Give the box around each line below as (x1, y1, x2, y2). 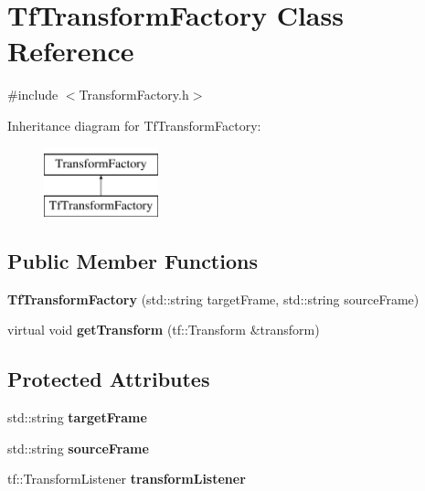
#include (7, 85, 58, 104)
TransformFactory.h (79, 85, 189, 104)
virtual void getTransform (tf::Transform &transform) (7, 320, 320, 339)
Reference (7, 32, 134, 69)
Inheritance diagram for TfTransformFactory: (7, 115, 261, 134)
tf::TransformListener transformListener (7, 469, 246, 488)
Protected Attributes (7, 365, 210, 393)
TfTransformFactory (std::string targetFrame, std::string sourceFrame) (7, 289, 420, 308)
